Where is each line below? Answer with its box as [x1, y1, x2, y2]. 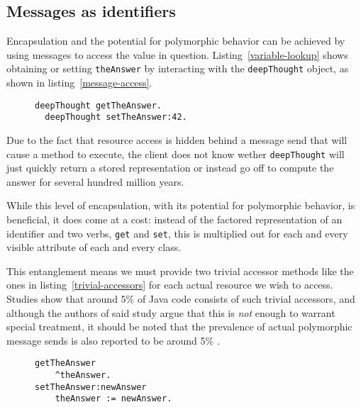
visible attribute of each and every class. [6, 240, 182, 255]
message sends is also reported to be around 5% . [6, 333, 220, 347]
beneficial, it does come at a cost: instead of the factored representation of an [6, 211, 343, 226]
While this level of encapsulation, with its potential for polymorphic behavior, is [6, 198, 355, 213]
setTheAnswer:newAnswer [35, 381, 147, 392]
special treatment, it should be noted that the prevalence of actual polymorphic [6, 319, 352, 334]
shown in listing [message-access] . [6, 75, 152, 90]
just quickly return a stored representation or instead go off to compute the [6, 160, 334, 175]
